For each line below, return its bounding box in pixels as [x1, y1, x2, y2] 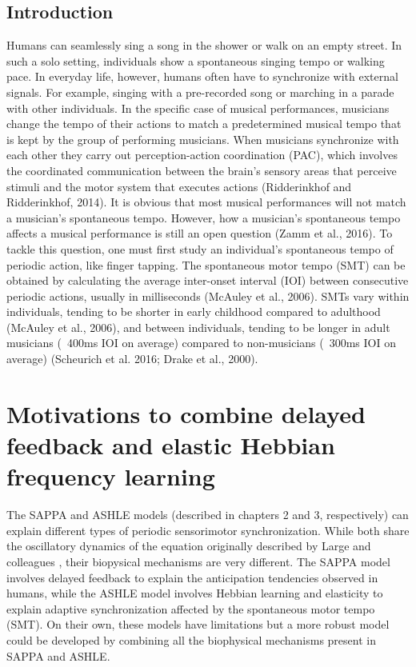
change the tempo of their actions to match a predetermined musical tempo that [6, 115, 402, 132]
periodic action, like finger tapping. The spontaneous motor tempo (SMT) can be [6, 256, 406, 273]
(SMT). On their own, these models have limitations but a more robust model [6, 616, 390, 633]
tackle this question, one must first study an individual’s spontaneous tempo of [6, 240, 394, 257]
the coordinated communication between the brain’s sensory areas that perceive [6, 162, 397, 178]
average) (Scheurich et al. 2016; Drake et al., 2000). [6, 350, 258, 367]
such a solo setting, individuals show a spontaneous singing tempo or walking [6, 52, 385, 69]
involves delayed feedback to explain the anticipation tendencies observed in [6, 569, 378, 585]
